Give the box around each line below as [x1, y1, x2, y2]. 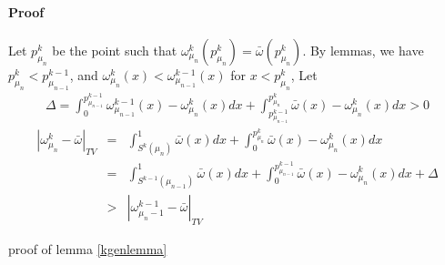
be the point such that [52, 40, 177, 59]
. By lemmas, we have [302, 40, 424, 59]
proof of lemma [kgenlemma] [8, 240, 167, 259]
